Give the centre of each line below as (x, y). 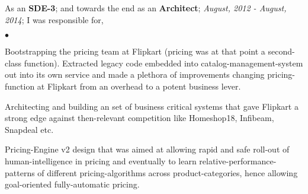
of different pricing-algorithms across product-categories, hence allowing (168, 172)
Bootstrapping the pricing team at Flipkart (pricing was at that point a (135, 51)
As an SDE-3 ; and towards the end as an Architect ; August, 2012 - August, (146, 8)
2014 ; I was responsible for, (54, 19)
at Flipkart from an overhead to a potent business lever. (139, 86)
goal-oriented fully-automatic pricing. (72, 184)
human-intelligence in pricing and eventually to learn (101, 160)
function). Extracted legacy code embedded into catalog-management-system (163, 63)
